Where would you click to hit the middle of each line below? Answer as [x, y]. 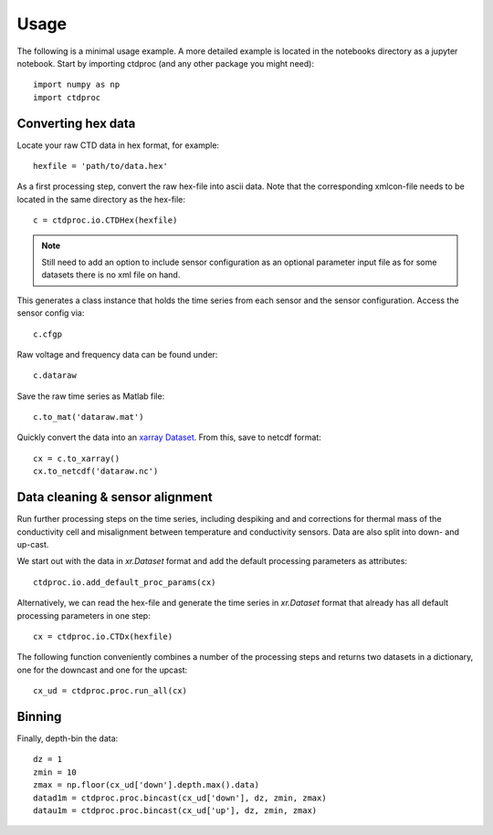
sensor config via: [51, 313]
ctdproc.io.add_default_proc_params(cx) [125, 582]
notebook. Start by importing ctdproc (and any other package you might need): [166, 63]
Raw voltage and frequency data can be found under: [117, 354]
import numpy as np [77, 85]
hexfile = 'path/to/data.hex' [101, 166]
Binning [39, 716]
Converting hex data [76, 123]
